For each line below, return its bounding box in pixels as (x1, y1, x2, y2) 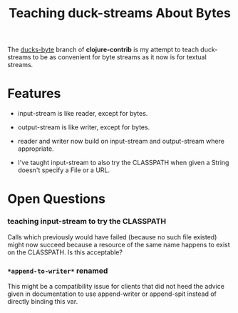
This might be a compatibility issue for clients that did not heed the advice (7, 282, 224, 290)
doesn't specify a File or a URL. (17, 166, 110, 174)
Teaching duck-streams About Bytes (8, 5, 232, 21)
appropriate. (17, 144, 55, 153)
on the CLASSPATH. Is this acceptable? (7, 248, 123, 257)
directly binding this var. (7, 297, 78, 305)
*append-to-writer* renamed (7, 266, 108, 276)
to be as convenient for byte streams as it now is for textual (32, 53, 207, 61)
